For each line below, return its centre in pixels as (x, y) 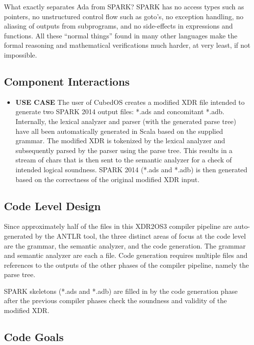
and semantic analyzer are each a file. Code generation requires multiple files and (126, 255)
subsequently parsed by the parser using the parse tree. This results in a (124, 150)
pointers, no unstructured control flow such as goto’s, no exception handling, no (124, 16)
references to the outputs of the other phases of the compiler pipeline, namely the (127, 265)
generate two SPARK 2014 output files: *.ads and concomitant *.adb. (120, 111)
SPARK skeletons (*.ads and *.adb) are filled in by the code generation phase (121, 291)
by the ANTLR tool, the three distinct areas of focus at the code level (140, 235)
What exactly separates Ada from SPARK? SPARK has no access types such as (124, 6)
